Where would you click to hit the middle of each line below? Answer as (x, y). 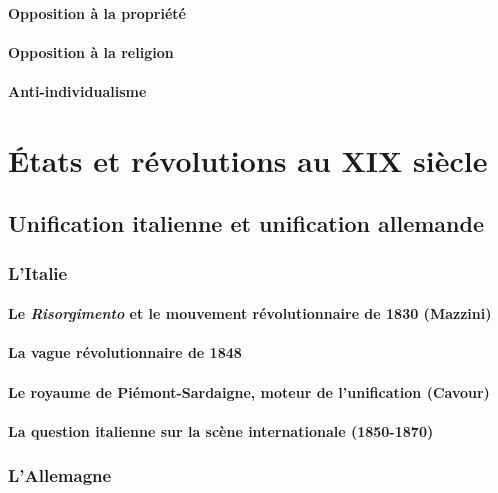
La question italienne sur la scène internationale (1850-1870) (221, 430)
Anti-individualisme (77, 90)
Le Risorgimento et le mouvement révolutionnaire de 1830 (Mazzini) (250, 313)
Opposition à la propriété (97, 12)
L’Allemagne (60, 475)
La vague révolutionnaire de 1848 (125, 352)
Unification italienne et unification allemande (246, 223)
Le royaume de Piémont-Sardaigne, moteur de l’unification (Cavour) (249, 391)
